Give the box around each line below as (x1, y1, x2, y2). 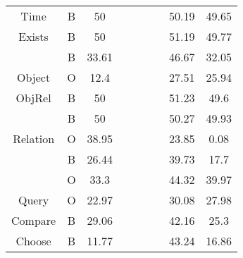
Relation (13, 130, 55, 147)
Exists (18, 28, 49, 44)
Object (17, 69, 51, 85)
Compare (11, 212, 56, 228)
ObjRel (15, 90, 51, 106)
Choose (15, 233, 51, 249)
